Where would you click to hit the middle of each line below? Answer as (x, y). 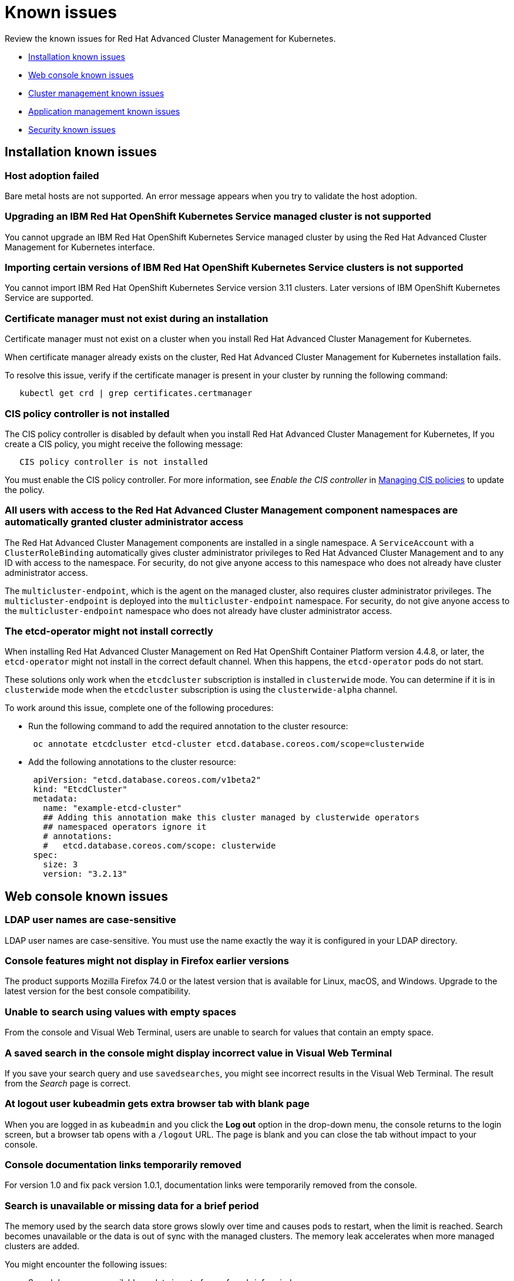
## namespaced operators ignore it (125, 827)
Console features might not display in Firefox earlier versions (147, 961)
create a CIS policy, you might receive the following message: (124, 444)
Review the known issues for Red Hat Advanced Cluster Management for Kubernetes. (170, 38)
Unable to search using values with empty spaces (121, 1012)
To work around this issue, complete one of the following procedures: (139, 708)
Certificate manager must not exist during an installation (137, 318)
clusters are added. (42, 1246)
